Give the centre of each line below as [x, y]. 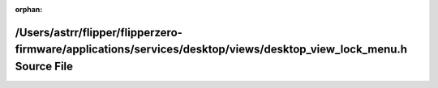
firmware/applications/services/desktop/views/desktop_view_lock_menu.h [211, 50]
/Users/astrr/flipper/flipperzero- [99, 32]
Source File [44, 66]
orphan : [29, 9]
